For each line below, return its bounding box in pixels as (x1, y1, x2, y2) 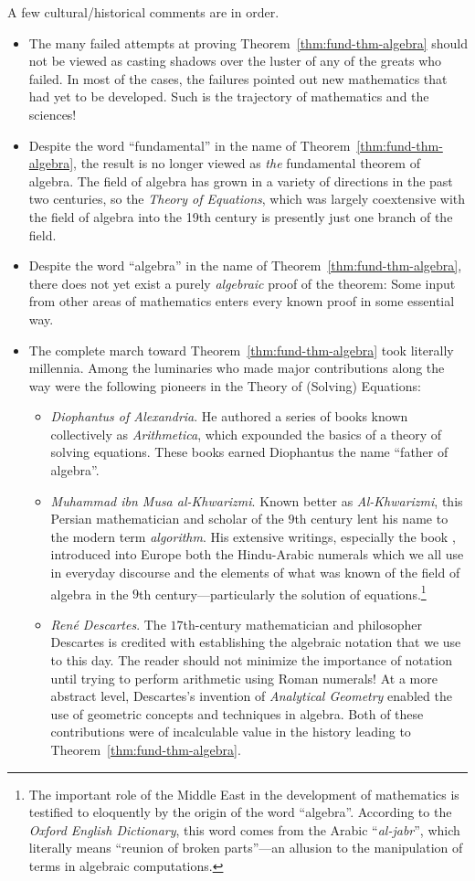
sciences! (28, 104, 77, 123)
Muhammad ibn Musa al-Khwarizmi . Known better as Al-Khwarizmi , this (50, 491, 463, 510)
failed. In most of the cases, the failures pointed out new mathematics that (28, 69, 448, 88)
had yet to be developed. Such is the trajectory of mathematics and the (28, 87, 429, 106)
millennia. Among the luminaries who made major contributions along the (28, 358, 445, 377)
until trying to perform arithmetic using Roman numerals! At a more (50, 668, 438, 687)
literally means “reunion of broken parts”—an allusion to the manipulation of (28, 838, 463, 857)
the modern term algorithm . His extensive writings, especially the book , (50, 526, 456, 546)
